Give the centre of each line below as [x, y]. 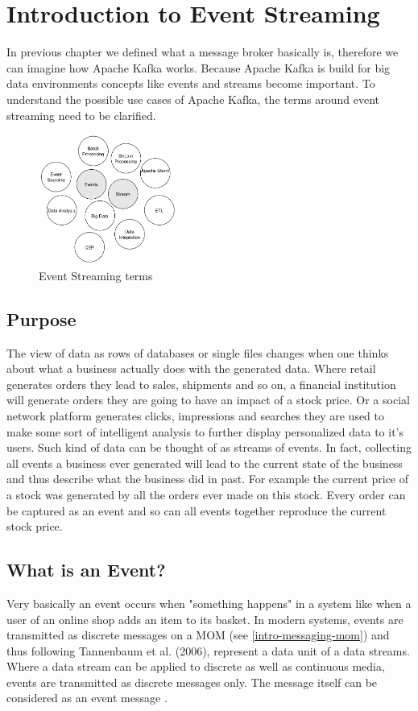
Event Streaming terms [96, 275]
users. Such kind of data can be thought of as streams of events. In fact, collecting [209, 447]
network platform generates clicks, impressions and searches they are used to [196, 415]
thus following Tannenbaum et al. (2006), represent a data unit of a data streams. [208, 650]
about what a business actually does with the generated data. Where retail [191, 368]
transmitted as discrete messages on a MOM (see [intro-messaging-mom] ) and [198, 635]
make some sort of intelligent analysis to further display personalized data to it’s [205, 431]
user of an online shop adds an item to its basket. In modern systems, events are [205, 619]
